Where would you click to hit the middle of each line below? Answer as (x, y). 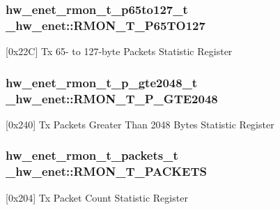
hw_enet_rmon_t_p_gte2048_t (102, 82)
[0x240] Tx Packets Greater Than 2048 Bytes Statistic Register (140, 124)
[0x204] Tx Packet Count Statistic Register (97, 197)
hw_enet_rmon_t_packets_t (92, 155)
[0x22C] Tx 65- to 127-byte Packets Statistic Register (119, 51)
